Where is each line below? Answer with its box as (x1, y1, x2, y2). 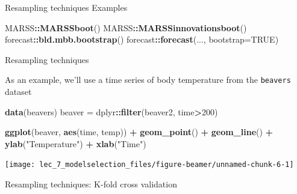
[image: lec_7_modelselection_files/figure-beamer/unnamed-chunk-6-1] (5, 160, 294, 169)
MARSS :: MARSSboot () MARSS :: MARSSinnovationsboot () (5, 21, 247, 34)
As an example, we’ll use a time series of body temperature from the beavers (5, 73, 291, 86)
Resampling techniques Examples (5, 1, 128, 13)
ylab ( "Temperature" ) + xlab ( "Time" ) (5, 137, 146, 150)
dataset (5, 85, 32, 98)
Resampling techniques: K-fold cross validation (5, 178, 177, 190)
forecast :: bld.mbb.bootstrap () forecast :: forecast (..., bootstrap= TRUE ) (5, 33, 279, 46)
